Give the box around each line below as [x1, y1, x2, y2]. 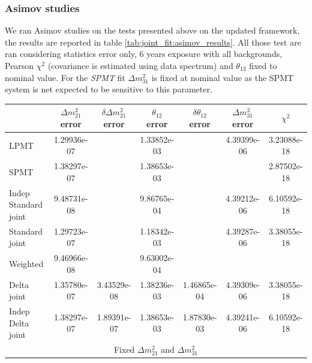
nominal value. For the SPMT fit [5, 71, 125, 83]
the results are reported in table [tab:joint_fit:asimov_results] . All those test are [5, 35, 301, 48]
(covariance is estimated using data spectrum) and [47, 59, 233, 71]
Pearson [5, 59, 34, 71]
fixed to [249, 59, 277, 71]
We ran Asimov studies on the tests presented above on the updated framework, [5, 24, 300, 37]
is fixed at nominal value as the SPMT [151, 71, 294, 83]
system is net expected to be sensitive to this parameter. [5, 83, 212, 95]
